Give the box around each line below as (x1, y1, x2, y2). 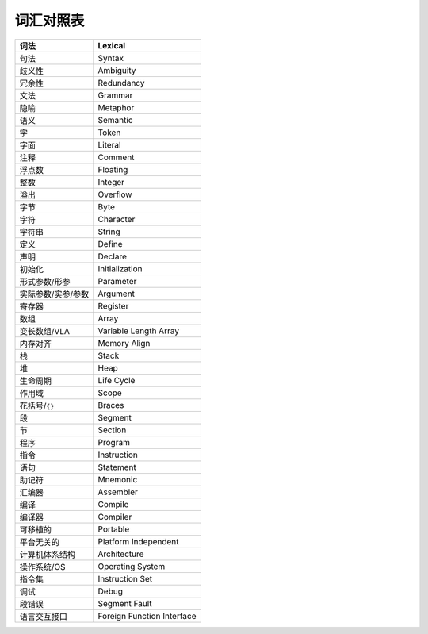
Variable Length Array (97, 325, 180, 336)
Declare (97, 251, 127, 262)
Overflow (97, 189, 132, 200)
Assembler (97, 486, 139, 498)
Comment (97, 152, 135, 163)
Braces (97, 399, 124, 410)
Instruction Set (97, 573, 153, 584)
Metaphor (97, 102, 135, 113)
